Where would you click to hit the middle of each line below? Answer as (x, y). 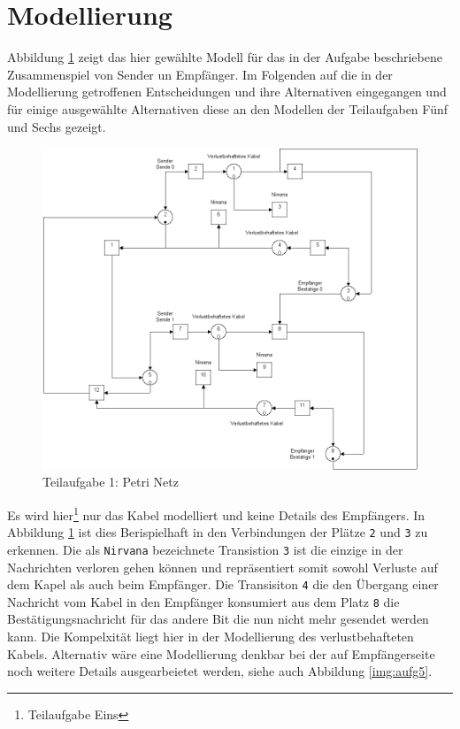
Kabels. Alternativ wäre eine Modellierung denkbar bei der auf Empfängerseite (221, 653)
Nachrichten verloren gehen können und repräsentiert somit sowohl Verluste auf (222, 567)
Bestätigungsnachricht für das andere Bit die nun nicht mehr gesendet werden (218, 619)
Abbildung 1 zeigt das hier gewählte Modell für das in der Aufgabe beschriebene (225, 57)
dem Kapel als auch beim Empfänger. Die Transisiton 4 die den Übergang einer (223, 584)
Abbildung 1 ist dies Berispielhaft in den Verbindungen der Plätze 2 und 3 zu (218, 532)
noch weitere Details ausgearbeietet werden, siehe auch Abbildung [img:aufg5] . (220, 671)
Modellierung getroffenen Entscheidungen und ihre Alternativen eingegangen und (227, 92)
